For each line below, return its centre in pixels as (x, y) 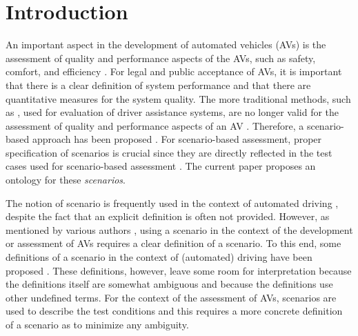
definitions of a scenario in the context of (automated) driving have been (159, 257)
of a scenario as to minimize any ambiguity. (97, 324)
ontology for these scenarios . (66, 180)
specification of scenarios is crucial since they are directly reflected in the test (169, 152)
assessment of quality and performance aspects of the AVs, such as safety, (161, 58)
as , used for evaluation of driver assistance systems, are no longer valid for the (172, 112)
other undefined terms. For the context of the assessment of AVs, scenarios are (171, 297)
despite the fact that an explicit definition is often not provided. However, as (168, 216)
